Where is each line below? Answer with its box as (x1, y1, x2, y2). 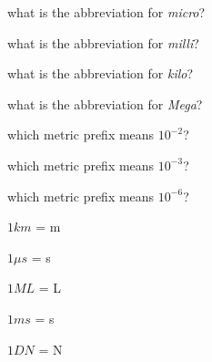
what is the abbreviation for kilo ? (7, 64, 194, 83)
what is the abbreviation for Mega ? (7, 94, 203, 113)
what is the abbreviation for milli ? (7, 33, 199, 52)
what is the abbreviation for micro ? (7, 3, 206, 21)
